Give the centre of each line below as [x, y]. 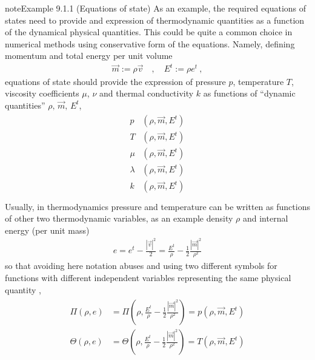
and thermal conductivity [146, 93]
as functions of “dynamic [249, 93]
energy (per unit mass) [47, 230]
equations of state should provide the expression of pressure [115, 81]
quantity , [23, 289]
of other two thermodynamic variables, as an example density [119, 218]
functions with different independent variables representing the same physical [148, 277]
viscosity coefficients [42, 93]
